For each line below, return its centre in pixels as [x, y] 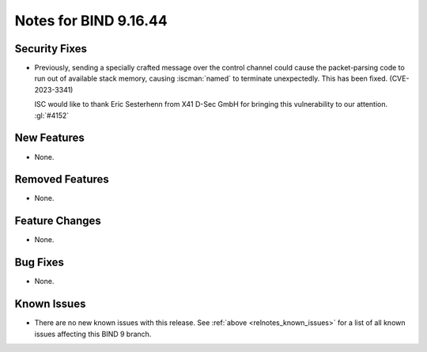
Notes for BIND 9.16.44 [91, 21]
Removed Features [62, 179]
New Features [49, 138]
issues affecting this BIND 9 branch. [93, 334]
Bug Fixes [40, 262]
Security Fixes [51, 49]
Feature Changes [58, 221]
